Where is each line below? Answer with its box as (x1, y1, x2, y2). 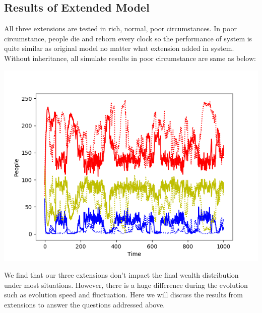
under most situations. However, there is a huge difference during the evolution (4, 279, 248, 290)
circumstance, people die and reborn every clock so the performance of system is (4, 33, 252, 43)
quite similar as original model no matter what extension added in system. (4, 43, 234, 53)
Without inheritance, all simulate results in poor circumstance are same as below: (4, 52, 256, 63)
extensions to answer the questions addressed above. (4, 299, 165, 309)
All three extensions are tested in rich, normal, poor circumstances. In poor (4, 23, 237, 34)
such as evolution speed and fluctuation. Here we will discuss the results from (4, 289, 243, 300)
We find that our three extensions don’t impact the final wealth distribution (4, 270, 239, 280)
